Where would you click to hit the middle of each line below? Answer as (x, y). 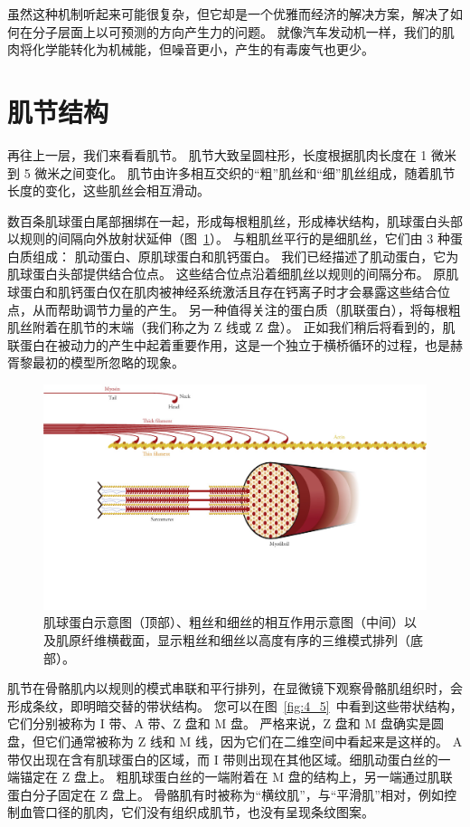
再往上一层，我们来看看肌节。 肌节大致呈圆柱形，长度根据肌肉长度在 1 (217, 154)
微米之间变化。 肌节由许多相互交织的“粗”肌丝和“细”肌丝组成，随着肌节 (245, 172)
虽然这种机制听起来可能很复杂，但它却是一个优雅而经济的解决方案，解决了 (229, 14)
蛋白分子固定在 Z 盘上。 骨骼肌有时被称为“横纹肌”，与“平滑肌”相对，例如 (226, 794)
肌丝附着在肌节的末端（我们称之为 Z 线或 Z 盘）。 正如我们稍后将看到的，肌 (231, 327)
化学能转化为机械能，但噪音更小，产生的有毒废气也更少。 (203, 49)
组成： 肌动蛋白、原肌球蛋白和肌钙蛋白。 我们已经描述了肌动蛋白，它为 (245, 256)
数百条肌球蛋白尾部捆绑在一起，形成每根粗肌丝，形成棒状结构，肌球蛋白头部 (235, 220)
